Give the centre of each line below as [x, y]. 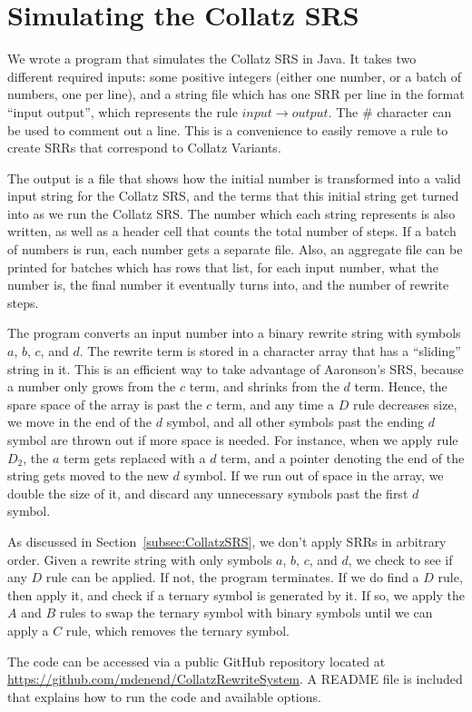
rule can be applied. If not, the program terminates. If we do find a [232, 577]
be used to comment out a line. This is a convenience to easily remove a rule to [228, 129]
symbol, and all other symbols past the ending [295, 422]
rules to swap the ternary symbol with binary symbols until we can [246, 613]
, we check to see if [400, 559]
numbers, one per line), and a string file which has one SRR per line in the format [236, 94]
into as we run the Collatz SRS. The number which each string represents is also [231, 213]
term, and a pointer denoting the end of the [343, 457]
